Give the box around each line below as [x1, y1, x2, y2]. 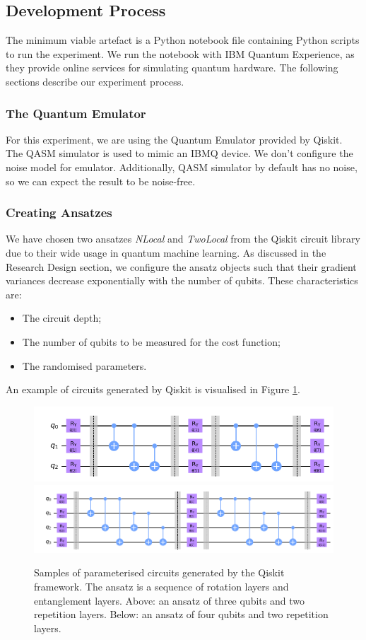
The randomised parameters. [22, 358, 147, 373]
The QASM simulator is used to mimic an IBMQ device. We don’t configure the [6, 146, 353, 161]
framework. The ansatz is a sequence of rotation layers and [34, 579, 289, 594]
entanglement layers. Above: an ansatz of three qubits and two [34, 593, 305, 607]
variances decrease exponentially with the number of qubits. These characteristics [6, 273, 358, 288]
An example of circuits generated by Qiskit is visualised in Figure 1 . [6, 382, 300, 397]
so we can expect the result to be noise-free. [6, 173, 196, 188]
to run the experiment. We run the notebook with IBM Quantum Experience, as [6, 46, 355, 61]
